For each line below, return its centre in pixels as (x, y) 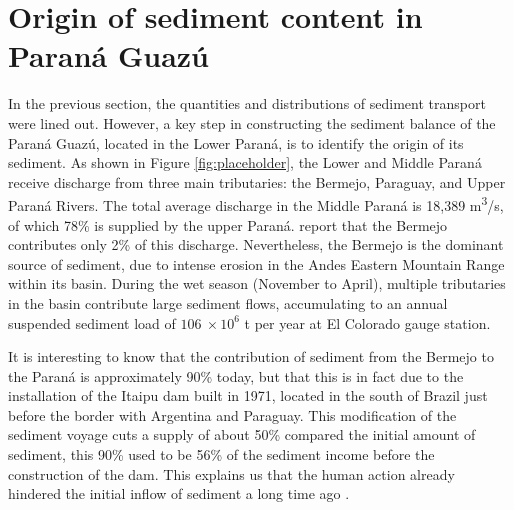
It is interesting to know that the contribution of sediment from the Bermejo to (251, 356)
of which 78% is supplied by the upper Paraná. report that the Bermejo (228, 224)
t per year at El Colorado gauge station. (367, 322)
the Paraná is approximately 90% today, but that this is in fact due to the (236, 375)
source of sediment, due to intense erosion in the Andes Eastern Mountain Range (256, 263)
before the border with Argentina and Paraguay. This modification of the (232, 414)
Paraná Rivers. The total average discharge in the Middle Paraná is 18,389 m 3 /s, (256, 203)
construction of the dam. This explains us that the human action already (231, 473)
